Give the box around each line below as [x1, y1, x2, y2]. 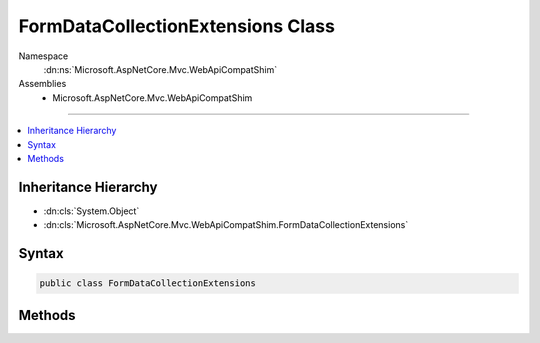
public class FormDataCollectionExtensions [39, 278, 257, 289]
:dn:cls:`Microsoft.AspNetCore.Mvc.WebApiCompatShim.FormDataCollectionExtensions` [43, 219, 409, 231]
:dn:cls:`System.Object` [43, 205, 140, 217]
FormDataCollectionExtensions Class [18, 15, 335, 37]
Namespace [18, 50, 69, 62]
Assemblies [18, 78, 67, 90]
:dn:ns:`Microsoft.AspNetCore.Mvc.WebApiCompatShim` [43, 63, 278, 75]
